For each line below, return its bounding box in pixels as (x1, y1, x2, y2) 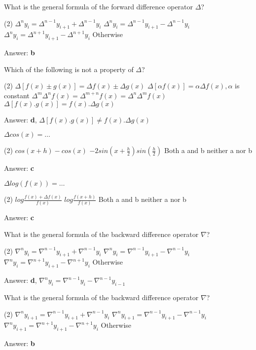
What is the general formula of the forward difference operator (4, 1, 193, 11)
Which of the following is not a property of (4, 64, 134, 74)
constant (4, 90, 30, 100)
